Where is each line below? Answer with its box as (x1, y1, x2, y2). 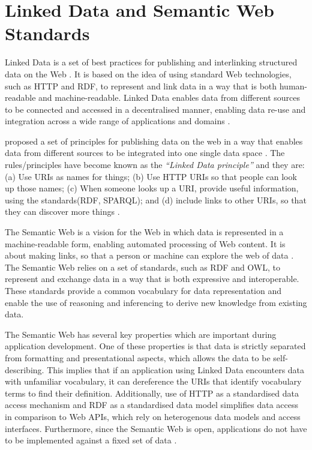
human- (279, 79, 307, 92)
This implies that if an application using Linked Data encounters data (47, 363, 305, 376)
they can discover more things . (5, 205, 120, 218)
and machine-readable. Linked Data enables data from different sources (38, 91, 300, 104)
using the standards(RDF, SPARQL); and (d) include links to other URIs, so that (5, 193, 307, 206)
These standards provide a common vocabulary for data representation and (5, 284, 282, 296)
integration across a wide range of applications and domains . (5, 115, 230, 127)
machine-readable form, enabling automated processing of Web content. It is (5, 237, 286, 250)
